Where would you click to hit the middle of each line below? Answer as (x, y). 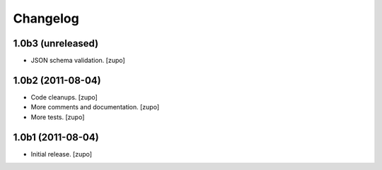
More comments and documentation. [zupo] (95, 107)
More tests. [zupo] (58, 117)
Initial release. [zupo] (61, 154)
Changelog (46, 18)
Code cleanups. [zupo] (64, 97)
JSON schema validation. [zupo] (78, 61)
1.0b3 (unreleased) (56, 43)
